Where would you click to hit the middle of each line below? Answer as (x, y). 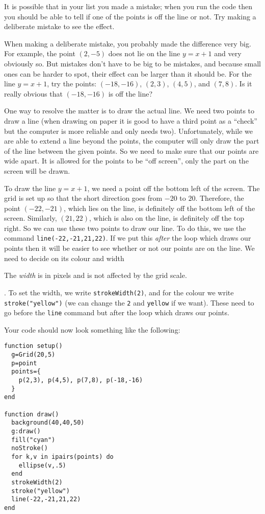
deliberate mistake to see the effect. (59, 26)
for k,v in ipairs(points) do (62, 457)
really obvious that (33, 93)
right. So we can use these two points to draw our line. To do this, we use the (125, 228)
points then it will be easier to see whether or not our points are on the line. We (129, 248)
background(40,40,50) (48, 423)
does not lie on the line (144, 53)
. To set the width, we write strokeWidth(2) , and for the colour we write (119, 292)
